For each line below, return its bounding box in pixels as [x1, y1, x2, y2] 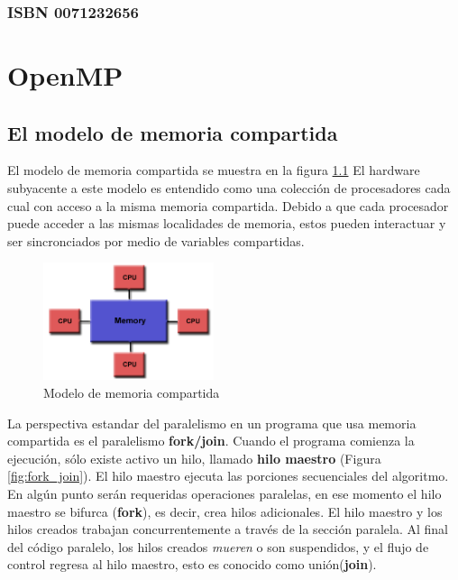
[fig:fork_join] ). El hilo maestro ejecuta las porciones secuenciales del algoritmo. [7, 466, 449, 485]
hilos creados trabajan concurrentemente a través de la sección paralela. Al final [7, 520, 448, 539]
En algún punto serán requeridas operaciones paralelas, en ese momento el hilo [7, 484, 442, 503]
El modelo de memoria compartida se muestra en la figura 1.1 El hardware [7, 161, 420, 180]
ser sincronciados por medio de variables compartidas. [7, 231, 305, 250]
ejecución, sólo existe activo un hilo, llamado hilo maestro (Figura [7, 448, 381, 467]
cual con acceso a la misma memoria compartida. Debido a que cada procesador [7, 196, 449, 215]
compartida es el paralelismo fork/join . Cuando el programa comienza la [7, 431, 415, 450]
